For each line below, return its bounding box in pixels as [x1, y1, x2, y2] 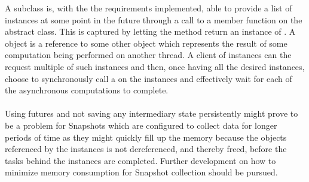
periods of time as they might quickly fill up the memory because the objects [5, 131, 287, 143]
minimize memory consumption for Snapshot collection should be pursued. [5, 166, 278, 178]
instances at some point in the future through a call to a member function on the [5, 13, 302, 26]
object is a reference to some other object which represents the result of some [5, 37, 287, 49]
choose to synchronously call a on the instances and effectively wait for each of [5, 72, 292, 84]
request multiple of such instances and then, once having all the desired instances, [5, 60, 305, 72]
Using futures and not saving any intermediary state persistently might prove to [5, 107, 298, 120]
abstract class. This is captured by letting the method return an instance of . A [5, 25, 296, 38]
